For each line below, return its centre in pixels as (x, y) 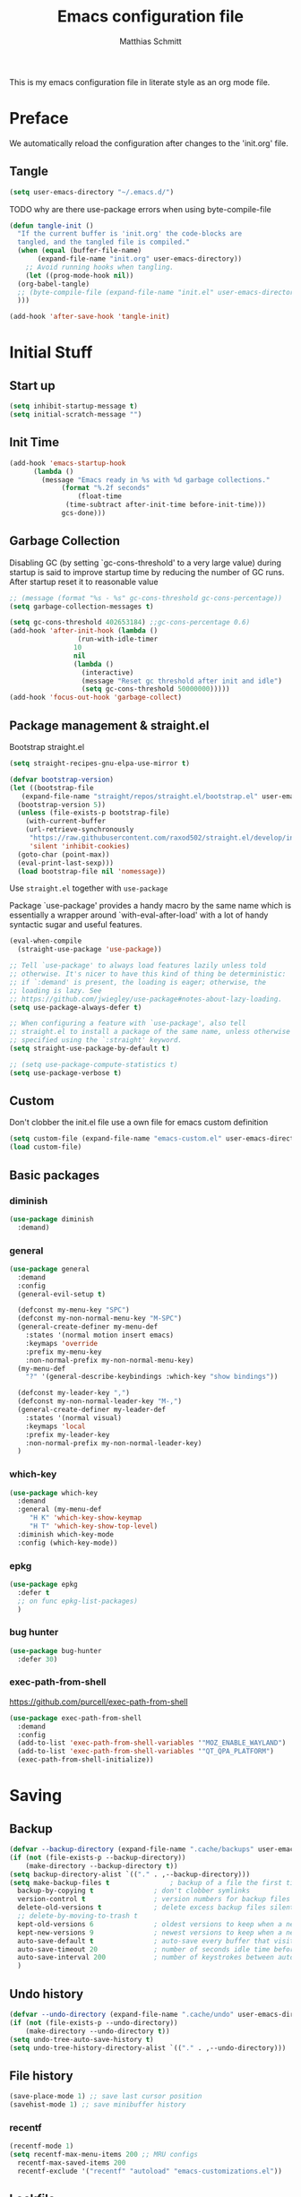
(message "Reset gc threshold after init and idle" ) (181, 681)
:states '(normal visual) (74, 1417)
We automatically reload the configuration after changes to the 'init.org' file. (149, 143)
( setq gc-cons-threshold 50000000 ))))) (155, 689)
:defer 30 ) (38, 1659)
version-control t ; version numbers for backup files (154, 1900)
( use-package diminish (52, 1219)
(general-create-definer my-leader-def (92, 1410)
